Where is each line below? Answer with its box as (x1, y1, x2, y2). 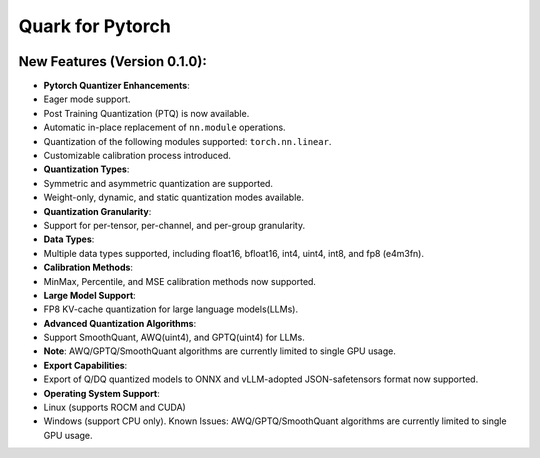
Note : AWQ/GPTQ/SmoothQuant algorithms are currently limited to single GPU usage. (43, 345, 397, 357)
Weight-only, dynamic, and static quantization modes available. (43, 191, 305, 204)
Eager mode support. (43, 93, 131, 105)
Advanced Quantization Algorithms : (43, 317, 197, 329)
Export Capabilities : (43, 359, 128, 371)
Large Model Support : (43, 289, 137, 301)
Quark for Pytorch (18, 15, 172, 37)
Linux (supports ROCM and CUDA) (43, 401, 187, 414)
